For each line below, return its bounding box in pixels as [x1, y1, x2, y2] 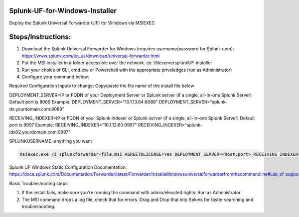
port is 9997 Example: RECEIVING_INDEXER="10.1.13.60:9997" [9, 122, 137, 128]
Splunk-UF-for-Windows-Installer [9, 6, 117, 15]
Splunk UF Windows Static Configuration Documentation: [9, 164, 127, 170]
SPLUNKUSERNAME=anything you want [9, 138, 92, 144]
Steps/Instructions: [9, 33, 71, 41]
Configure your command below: [21, 74, 90, 80]
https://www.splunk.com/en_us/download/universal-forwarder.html [21, 53, 160, 59]
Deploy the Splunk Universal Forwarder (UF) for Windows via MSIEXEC [9, 20, 155, 26]
